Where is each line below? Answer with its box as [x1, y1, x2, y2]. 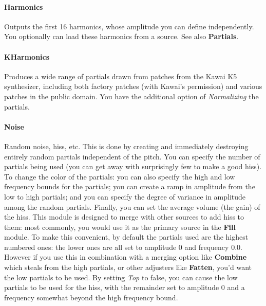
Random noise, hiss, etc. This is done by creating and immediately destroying [4, 140, 249, 151]
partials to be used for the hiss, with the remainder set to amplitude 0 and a [4, 282, 245, 293]
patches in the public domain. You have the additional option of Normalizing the [4, 91, 259, 101]
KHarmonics [4, 51, 50, 62]
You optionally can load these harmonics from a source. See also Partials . [4, 31, 239, 42]
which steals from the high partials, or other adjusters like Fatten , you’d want [4, 262, 252, 273]
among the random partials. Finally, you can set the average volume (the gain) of [4, 201, 260, 212]
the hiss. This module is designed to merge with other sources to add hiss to [4, 211, 244, 222]
